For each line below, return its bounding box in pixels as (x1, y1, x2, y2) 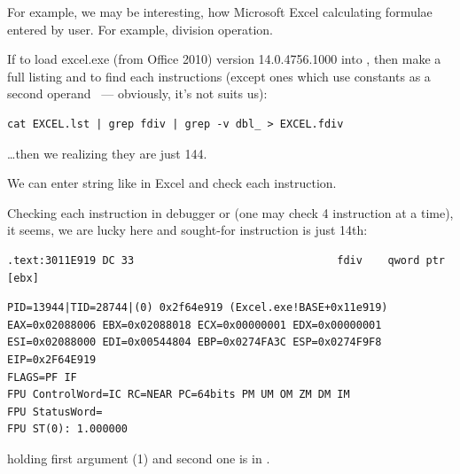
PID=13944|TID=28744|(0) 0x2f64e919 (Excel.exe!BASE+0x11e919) (7, 301, 388, 315)
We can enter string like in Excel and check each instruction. (7, 174, 337, 192)
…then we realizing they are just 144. (7, 144, 207, 162)
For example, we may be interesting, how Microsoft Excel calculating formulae (7, 3, 433, 20)
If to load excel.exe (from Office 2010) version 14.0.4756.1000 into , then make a (7, 50, 441, 68)
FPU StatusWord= (7, 405, 103, 418)
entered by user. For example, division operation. (7, 19, 273, 38)
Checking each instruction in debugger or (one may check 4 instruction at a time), (7, 203, 454, 221)
